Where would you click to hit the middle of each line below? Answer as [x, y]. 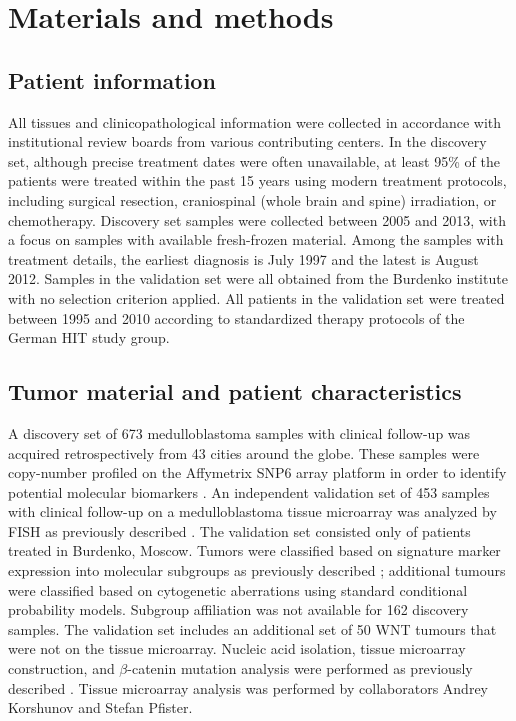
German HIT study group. [89, 337]
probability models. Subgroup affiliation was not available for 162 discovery [238, 609]
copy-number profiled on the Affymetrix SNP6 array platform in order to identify [257, 472]
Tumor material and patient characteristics [235, 391]
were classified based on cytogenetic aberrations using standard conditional [238, 589]
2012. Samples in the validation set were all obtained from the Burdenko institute [258, 278]
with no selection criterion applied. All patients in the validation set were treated [256, 297]
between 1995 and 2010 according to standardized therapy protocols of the [236, 317]
